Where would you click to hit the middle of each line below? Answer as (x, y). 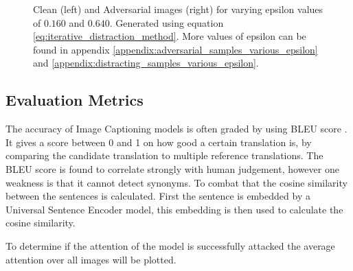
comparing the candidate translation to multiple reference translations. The (164, 155)
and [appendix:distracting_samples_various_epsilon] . (146, 63)
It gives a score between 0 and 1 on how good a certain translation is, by (159, 142)
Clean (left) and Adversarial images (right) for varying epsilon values (178, 9)
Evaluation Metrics (75, 100)
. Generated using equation (167, 22)
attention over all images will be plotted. (91, 259)
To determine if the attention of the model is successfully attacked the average (170, 245)
